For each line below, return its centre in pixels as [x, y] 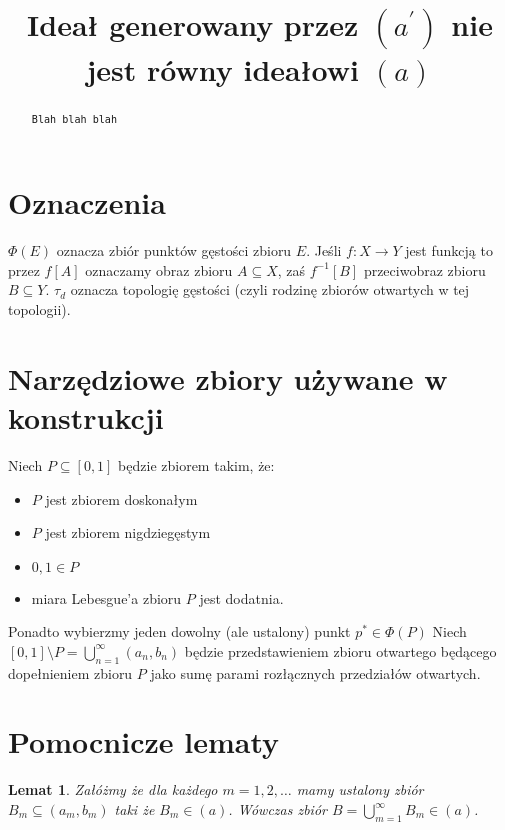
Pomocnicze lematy [144, 741]
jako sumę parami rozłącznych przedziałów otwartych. [315, 672]
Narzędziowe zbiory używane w [228, 377]
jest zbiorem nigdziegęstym [128, 532]
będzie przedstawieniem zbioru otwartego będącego [340, 650]
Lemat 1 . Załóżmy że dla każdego [113, 789]
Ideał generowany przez [193, 24]
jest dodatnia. [241, 597]
